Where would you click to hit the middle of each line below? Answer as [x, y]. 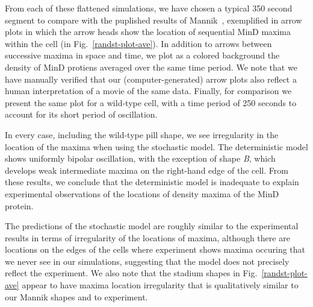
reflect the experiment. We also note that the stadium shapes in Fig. [131, 273]
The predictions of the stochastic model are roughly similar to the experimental [152, 226]
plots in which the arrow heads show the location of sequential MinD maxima [148, 32]
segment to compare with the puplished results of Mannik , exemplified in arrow [153, 20]
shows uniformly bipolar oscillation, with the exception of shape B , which [140, 158]
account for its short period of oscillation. [81, 114]
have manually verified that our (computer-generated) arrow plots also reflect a [151, 79]
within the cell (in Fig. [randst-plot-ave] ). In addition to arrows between [138, 43]
